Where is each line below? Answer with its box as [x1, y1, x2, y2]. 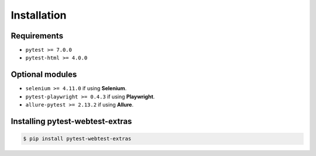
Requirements [11, 31, 64, 41]
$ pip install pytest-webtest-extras [23, 136, 132, 142]
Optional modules [11, 70, 77, 80]
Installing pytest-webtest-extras [11, 116, 132, 126]
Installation [11, 9, 67, 22]
